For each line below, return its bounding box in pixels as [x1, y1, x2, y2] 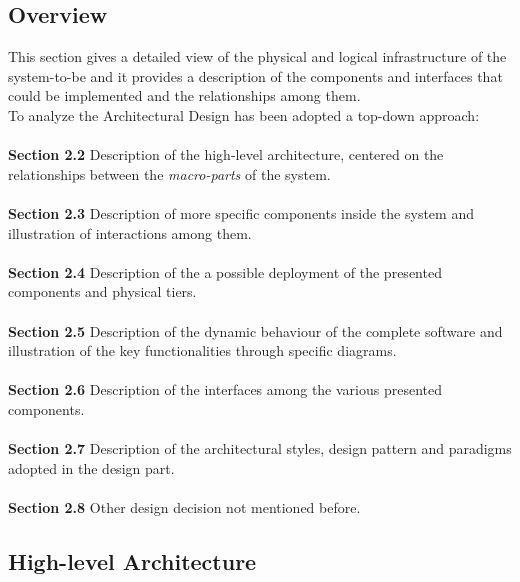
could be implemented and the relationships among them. [8, 85, 361, 106]
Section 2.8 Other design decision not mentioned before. [8, 496, 361, 517]
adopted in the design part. [8, 457, 175, 478]
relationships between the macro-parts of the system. [8, 163, 331, 184]
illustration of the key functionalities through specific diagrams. [8, 340, 397, 361]
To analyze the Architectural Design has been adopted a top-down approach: [8, 104, 480, 125]
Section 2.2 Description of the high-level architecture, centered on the [8, 144, 444, 165]
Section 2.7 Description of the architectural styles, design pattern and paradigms [8, 438, 512, 459]
